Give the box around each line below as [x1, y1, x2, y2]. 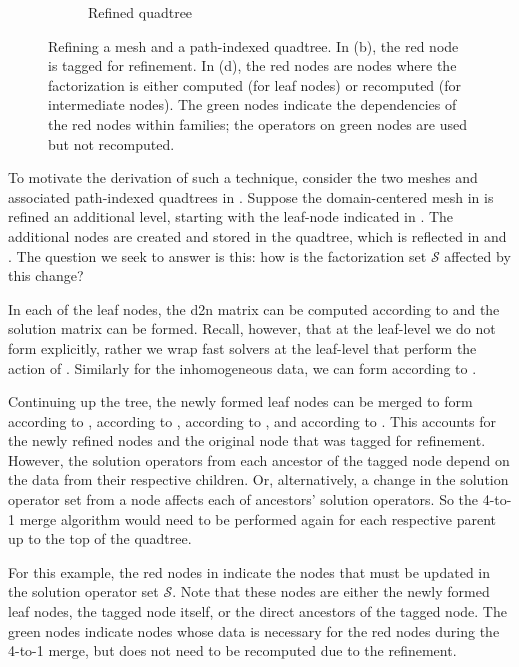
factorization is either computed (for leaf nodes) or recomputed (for [48, 74, 462, 95]
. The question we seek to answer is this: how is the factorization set [8, 245, 427, 266]
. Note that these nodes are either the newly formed [172, 581, 490, 602]
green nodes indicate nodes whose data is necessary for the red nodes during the [8, 620, 500, 641]
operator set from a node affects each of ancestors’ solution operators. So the [8, 489, 479, 510]
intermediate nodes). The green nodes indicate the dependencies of [48, 94, 457, 115]
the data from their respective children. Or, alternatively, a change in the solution [8, 469, 509, 490]
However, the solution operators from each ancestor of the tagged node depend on [8, 449, 510, 470]
